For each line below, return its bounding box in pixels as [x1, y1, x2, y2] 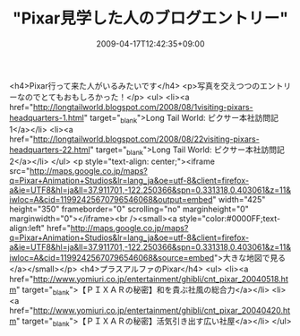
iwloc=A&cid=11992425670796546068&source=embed [9, 252, 215, 263]
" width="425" [212, 194, 266, 204]
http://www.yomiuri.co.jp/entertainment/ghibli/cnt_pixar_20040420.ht [32, 306, 291, 316]
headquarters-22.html [9, 144, 91, 155]
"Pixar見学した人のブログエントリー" [12, 8, 289, 29]
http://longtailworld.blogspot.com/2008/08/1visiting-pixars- [32, 101, 253, 112]
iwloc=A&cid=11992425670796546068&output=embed [9, 194, 213, 204]
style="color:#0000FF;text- [178, 212, 280, 224]
